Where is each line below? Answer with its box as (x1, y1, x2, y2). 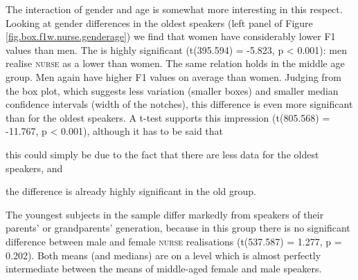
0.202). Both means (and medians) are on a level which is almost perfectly (6, 248, 321, 262)
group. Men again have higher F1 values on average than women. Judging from (6, 69, 341, 84)
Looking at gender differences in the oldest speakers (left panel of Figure (6, 15, 313, 30)
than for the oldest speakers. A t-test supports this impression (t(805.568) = (6, 110, 330, 124)
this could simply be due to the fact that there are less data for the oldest (6, 147, 319, 161)
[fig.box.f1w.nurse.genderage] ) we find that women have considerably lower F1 (6, 29, 336, 44)
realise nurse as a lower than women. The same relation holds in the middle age (6, 56, 345, 71)
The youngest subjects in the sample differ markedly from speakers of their (6, 207, 324, 221)
